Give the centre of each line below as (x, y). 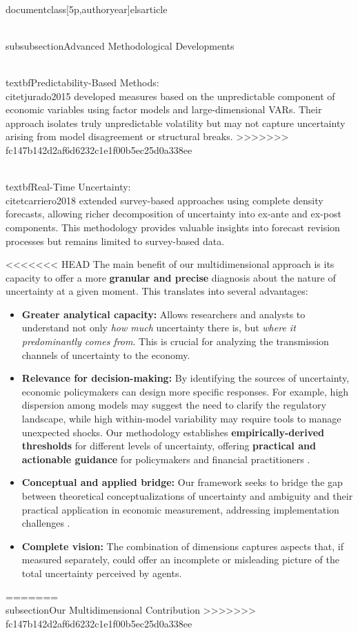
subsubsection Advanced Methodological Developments (120, 45)
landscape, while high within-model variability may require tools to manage (181, 419)
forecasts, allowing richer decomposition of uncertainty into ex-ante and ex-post (173, 214)
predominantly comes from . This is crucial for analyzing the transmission (175, 341)
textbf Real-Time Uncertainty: (68, 187)
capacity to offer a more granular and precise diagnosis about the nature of (171, 277)
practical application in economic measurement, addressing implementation (180, 509)
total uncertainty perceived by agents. (102, 573)
